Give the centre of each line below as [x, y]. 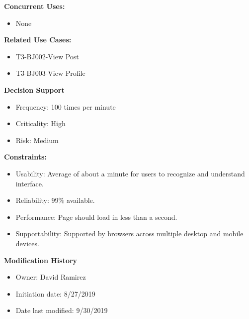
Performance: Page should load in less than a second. [96, 217]
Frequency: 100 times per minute [66, 106]
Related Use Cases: [38, 40]
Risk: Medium [37, 140]
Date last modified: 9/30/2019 [62, 310]
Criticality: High [41, 123]
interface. [30, 183]
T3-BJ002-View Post [47, 56]
